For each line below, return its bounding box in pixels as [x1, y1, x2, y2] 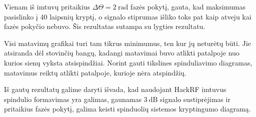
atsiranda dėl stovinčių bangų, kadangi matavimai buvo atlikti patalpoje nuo [4, 47, 239, 58]
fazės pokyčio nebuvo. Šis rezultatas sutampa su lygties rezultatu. [4, 21, 205, 31]
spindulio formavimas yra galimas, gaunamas [4, 93, 141, 104]
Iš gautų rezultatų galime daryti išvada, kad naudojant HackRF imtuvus [4, 84, 226, 94]
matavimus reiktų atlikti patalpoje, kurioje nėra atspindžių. [4, 67, 186, 77]
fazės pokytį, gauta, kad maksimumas [130, 1, 245, 11]
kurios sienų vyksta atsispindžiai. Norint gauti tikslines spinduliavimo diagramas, [4, 57, 252, 67]
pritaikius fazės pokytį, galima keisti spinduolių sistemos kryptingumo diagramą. [4, 103, 251, 114]
